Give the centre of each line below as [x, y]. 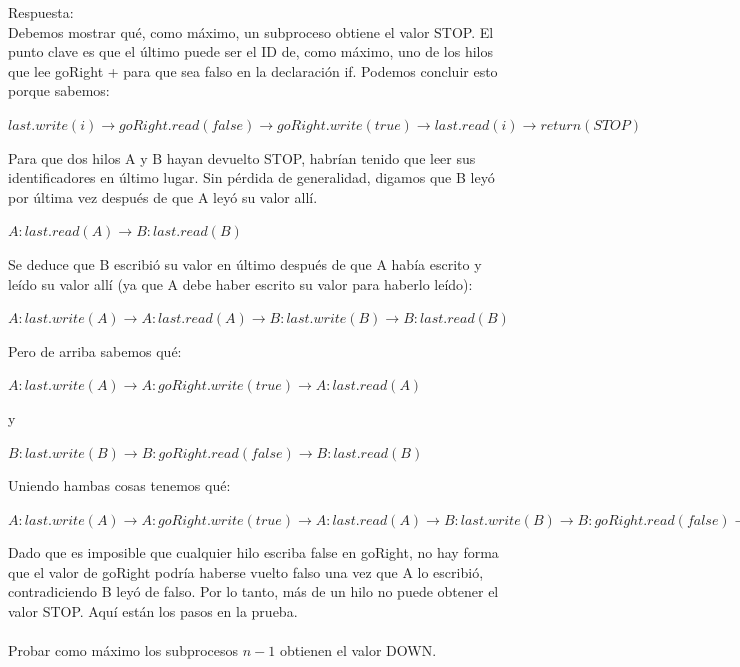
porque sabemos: [59, 90]
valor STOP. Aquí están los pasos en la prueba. [153, 611]
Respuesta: [41, 12]
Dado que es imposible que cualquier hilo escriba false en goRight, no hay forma [253, 552]
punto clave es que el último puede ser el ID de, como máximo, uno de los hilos [251, 51]
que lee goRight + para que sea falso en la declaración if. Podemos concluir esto [253, 70]
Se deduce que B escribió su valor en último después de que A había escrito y [245, 263]
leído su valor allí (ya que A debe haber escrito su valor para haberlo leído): [240, 283]
